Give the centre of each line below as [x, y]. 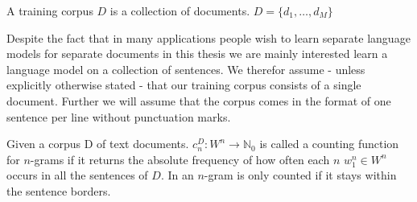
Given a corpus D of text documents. [98, 144]
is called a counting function [329, 144]
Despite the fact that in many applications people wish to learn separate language [208, 37]
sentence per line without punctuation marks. [119, 116]
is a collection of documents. [180, 10]
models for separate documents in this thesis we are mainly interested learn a [197, 54]
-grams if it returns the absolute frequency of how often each [180, 159]
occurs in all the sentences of [77, 175]
